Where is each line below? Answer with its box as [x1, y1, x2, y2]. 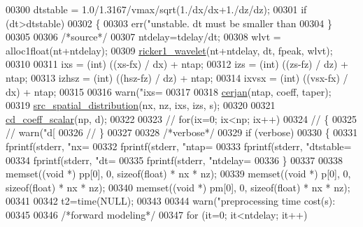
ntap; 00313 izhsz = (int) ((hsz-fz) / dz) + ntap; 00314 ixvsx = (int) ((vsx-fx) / [6, 70, 348, 85]
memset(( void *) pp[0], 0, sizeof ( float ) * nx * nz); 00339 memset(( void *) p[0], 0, [6, 166, 351, 181]
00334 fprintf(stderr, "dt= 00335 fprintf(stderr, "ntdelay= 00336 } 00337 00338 [6, 152, 343, 167]
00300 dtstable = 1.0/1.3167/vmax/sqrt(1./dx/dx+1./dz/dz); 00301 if [6, 2, 307, 16]
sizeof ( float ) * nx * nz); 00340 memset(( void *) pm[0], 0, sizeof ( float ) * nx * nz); [6, 180, 350, 194]
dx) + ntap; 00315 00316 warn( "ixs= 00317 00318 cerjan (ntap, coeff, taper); [6, 84, 332, 98]
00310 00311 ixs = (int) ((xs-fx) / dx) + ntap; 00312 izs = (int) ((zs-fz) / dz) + [6, 57, 348, 71]
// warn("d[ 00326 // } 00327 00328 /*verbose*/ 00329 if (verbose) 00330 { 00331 [6, 125, 358, 140]
